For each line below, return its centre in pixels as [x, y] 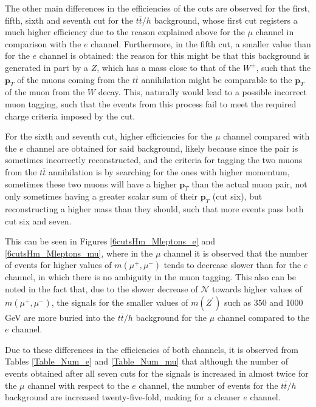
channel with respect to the [78, 385]
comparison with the [43, 43]
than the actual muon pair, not [249, 183]
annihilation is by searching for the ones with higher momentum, [169, 171]
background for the [171, 317]
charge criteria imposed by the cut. [70, 116]
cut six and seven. [38, 220]
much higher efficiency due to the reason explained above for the [125, 32]
